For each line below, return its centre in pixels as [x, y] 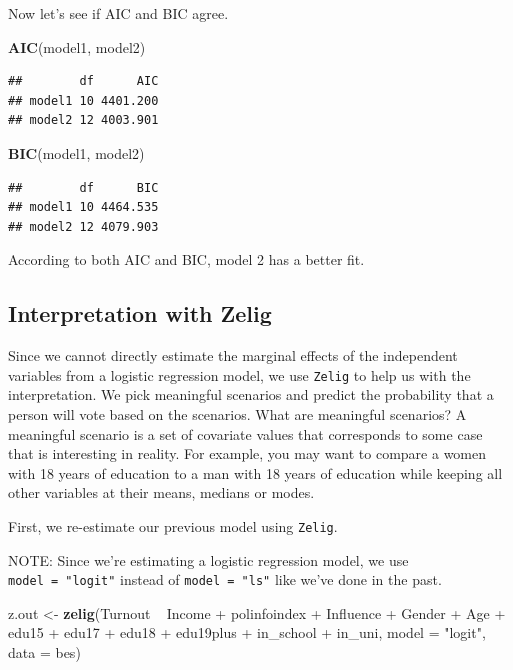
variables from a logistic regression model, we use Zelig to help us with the [239, 374]
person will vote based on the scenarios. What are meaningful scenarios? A [237, 413]
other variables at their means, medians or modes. [161, 492]
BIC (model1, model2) [76, 152]
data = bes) [44, 652]
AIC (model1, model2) [77, 46]
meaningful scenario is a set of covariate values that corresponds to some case [245, 433]
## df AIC [83, 81]
